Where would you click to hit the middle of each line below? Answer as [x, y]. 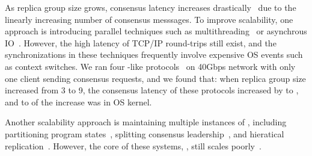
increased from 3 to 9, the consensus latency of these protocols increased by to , [152, 90]
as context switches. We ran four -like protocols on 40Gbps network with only [150, 66]
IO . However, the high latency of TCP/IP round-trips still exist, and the [141, 42]
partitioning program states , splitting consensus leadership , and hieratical [145, 133]
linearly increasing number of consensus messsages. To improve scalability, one [149, 19]
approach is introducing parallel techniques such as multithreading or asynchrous [156, 31]
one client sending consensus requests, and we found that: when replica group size [155, 78]
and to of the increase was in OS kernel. [78, 101]
